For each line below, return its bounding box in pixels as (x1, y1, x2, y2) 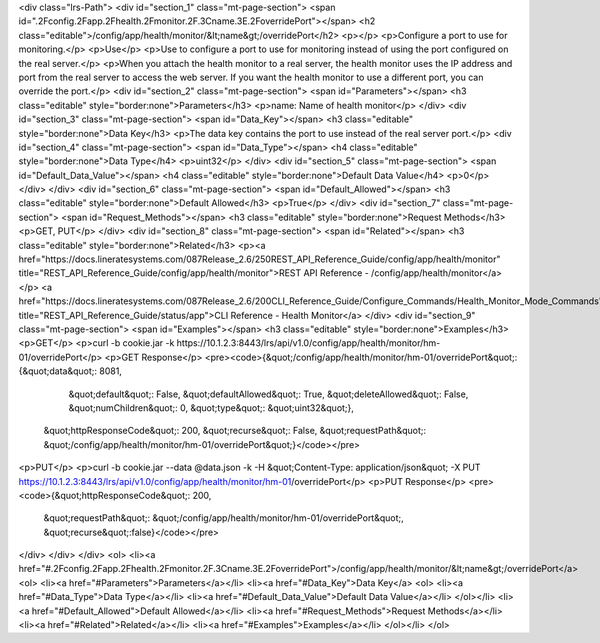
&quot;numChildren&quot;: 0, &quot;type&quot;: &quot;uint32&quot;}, (68, 401, 355, 414)
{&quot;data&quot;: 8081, (18, 365, 122, 377)
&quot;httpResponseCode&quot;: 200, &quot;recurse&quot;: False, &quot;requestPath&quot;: (43, 425, 427, 437)
